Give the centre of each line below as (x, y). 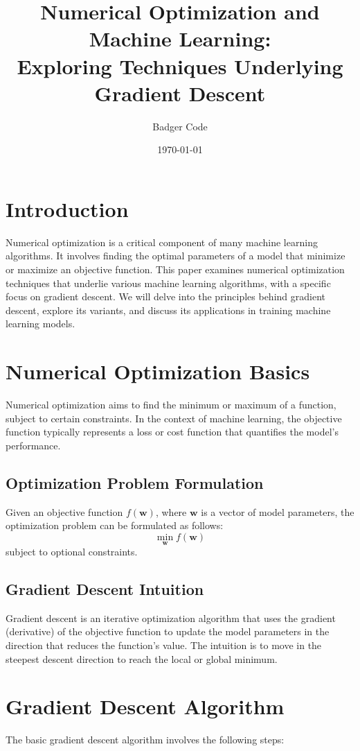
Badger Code (180, 126)
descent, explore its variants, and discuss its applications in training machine (168, 310)
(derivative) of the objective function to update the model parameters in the (168, 631)
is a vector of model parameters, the (278, 511)
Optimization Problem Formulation (135, 482)
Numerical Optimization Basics (158, 371)
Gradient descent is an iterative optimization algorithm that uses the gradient (171, 618)
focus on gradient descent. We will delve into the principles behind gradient (165, 296)
